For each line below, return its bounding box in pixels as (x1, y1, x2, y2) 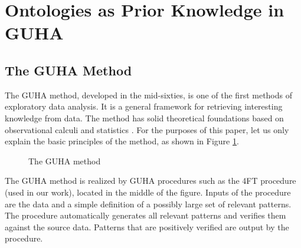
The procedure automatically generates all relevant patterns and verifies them (5, 209, 286, 221)
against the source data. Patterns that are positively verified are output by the (5, 220, 289, 233)
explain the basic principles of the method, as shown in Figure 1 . (5, 135, 239, 147)
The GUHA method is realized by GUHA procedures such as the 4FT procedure (5, 174, 296, 187)
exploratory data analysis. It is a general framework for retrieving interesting (5, 100, 283, 113)
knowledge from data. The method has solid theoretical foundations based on (5, 111, 284, 124)
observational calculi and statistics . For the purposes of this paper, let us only (5, 123, 289, 135)
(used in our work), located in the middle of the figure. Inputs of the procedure (5, 186, 291, 198)
